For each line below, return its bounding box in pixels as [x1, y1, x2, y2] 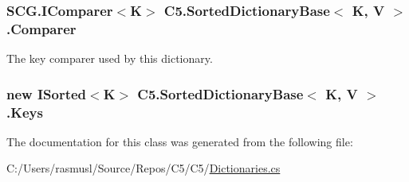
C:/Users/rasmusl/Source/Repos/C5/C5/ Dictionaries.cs [6, 160, 281, 176]
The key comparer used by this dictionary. [6, 50, 213, 67]
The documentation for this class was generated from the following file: [6, 133, 353, 149]
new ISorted [6, 83, 87, 103]
